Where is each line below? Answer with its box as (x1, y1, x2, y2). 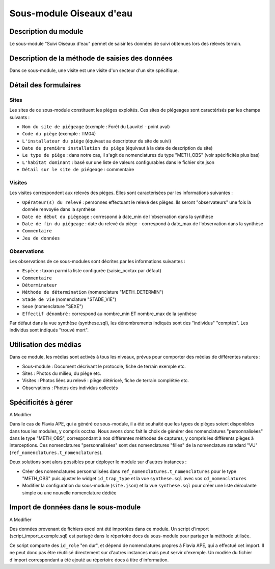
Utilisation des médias (9, 340, 81, 349)
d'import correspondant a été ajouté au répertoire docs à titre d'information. (9, 557, 169, 563)
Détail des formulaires (9, 81, 81, 89)
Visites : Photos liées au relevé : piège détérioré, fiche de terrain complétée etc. (22, 377, 189, 384)
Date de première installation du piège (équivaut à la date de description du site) (22, 145, 213, 151)
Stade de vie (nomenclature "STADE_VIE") (22, 296, 117, 302)
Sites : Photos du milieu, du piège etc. (22, 370, 101, 376)
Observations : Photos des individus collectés (22, 385, 118, 391)
